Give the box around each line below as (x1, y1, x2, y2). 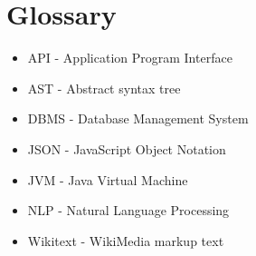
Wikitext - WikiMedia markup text (27, 231, 224, 250)
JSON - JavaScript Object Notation (27, 139, 226, 158)
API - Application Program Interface (27, 48, 232, 67)
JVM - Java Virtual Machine (27, 170, 188, 189)
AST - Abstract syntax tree (27, 78, 181, 97)
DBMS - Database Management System (27, 109, 249, 128)
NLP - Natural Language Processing (27, 201, 230, 220)
